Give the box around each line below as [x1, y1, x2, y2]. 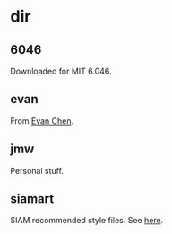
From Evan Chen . [10, 115, 74, 126]
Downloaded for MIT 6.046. [10, 65, 112, 76]
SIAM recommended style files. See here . [10, 215, 164, 226]
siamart [10, 191, 55, 207]
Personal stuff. [10, 165, 64, 176]
